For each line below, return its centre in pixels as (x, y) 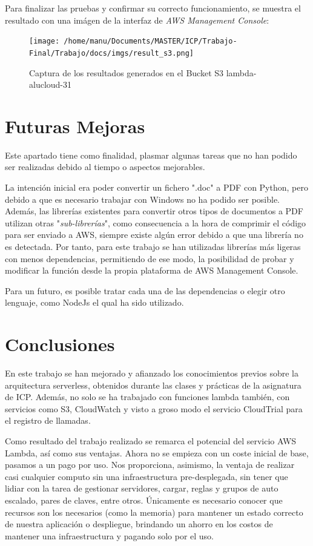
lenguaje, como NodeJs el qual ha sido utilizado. (94, 302)
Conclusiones (60, 344)
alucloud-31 (51, 84)
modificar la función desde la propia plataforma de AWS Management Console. (152, 270)
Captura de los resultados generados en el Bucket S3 (127, 72)
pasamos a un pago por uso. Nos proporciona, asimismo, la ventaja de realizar (150, 465)
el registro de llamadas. (48, 420)
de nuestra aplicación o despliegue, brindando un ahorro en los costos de (139, 524)
